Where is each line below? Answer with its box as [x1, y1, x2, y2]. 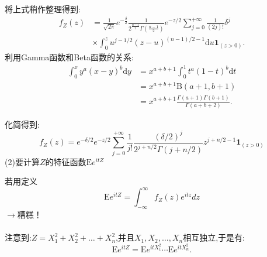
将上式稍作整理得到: [5, 3, 81, 15]
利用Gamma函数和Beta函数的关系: [5, 51, 134, 63]
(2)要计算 [5, 155, 40, 167]
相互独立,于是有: [183, 231, 245, 244]
